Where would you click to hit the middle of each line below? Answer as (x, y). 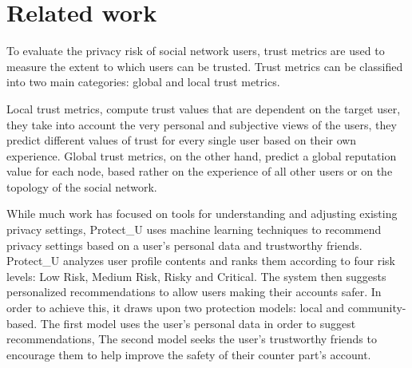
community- (377, 308)
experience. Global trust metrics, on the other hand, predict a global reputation (202, 155)
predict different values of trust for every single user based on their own (182, 140)
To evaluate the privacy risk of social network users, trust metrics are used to (196, 51)
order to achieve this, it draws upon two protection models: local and (176, 308)
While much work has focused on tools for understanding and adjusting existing (202, 214)
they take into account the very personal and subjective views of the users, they (202, 124)
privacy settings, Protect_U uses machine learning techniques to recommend (194, 230)
